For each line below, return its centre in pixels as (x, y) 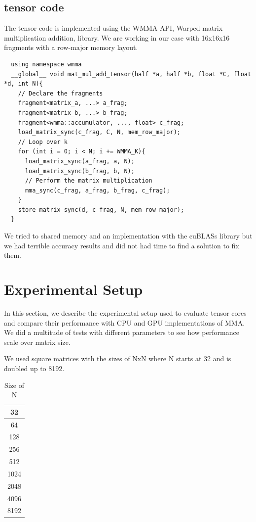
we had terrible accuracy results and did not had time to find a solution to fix (122, 245)
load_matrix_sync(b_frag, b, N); (80, 171)
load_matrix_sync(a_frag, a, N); (80, 161)
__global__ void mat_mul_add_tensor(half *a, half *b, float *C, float (131, 74)
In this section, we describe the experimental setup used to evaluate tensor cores (125, 312)
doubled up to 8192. (34, 368)
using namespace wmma (46, 64)
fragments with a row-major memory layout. (71, 47)
